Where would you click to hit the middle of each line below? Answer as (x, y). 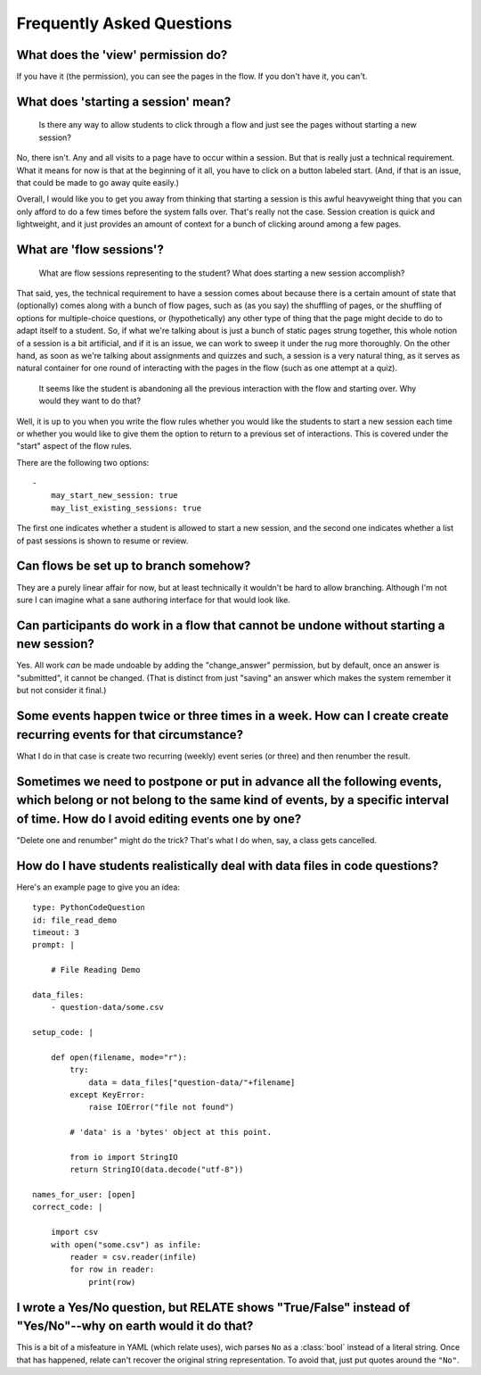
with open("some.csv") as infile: (126, 1244)
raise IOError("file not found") (162, 1107)
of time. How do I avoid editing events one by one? (159, 819)
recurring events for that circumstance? (130, 735)
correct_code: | (68, 1207)
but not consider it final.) (61, 691)
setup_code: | (63, 1032)
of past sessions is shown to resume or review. (102, 541)
